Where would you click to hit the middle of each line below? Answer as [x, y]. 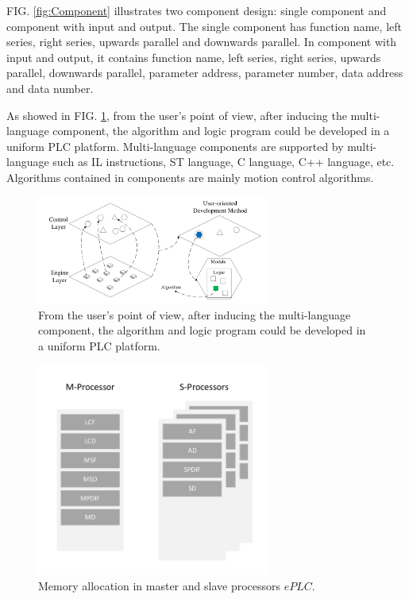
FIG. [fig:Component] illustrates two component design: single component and [197, 10]
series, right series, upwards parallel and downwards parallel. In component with [202, 42]
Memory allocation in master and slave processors [160, 586]
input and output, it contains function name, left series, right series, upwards [194, 57]
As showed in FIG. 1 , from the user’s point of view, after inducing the [177, 115]
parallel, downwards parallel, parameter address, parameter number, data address [205, 73]
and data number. [50, 88]
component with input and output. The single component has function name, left [204, 26]
